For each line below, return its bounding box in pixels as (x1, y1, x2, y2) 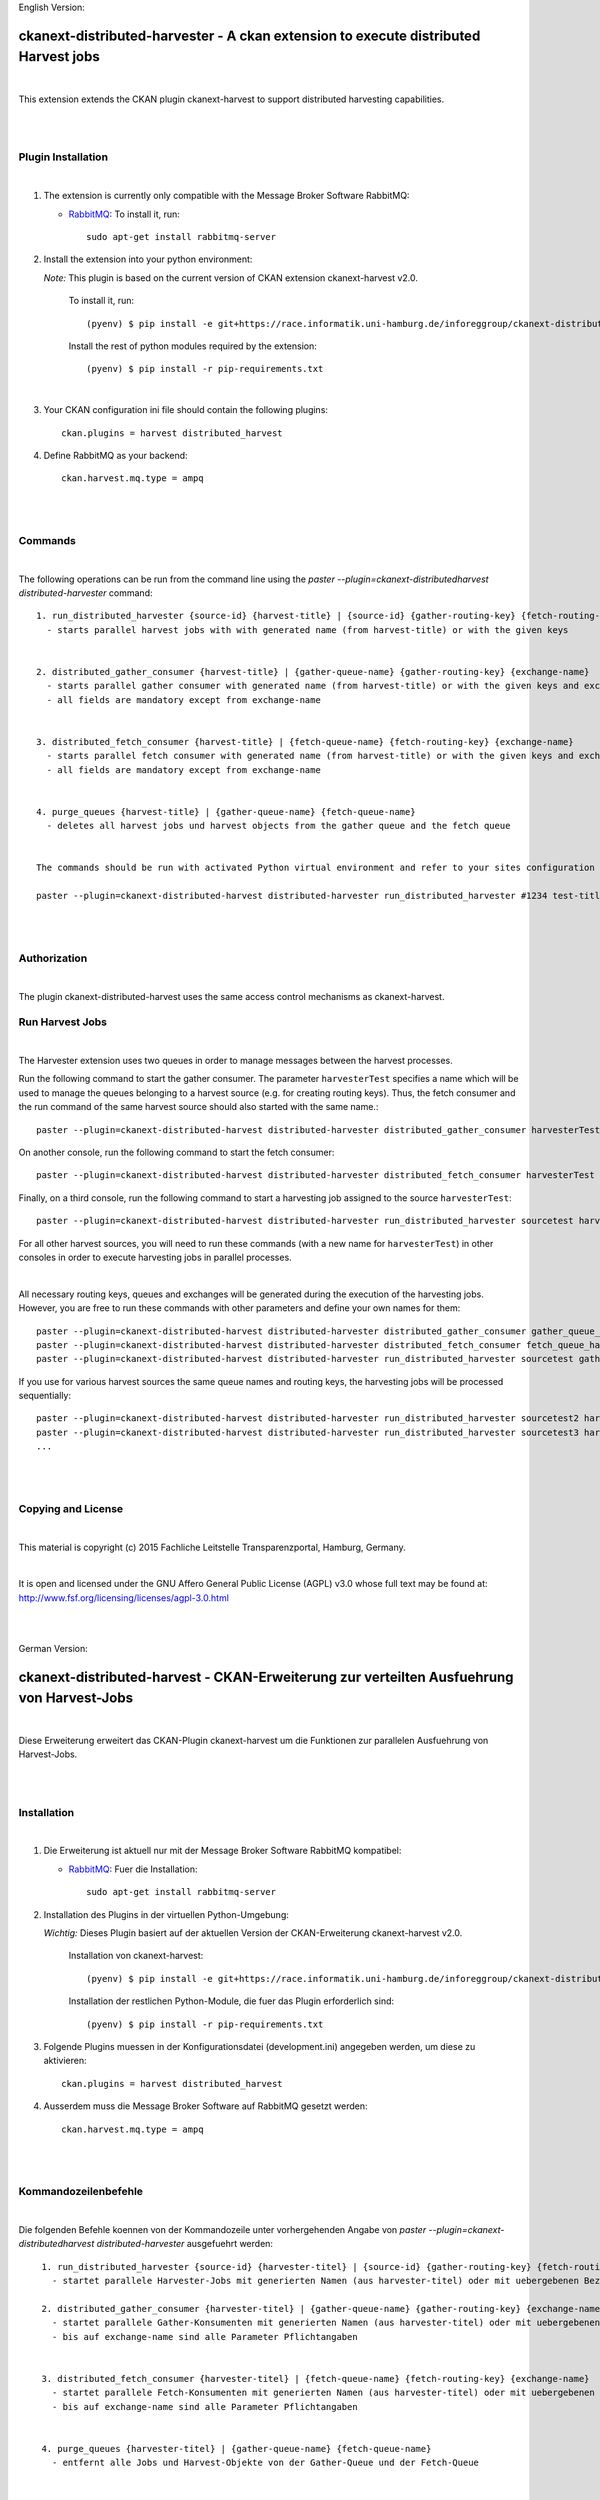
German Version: (18, 1642, 89, 1654)
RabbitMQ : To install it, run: (68, 208, 180, 220)
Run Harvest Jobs (18, 1015, 107, 1029)
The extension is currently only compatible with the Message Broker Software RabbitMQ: (43, 190, 410, 202)
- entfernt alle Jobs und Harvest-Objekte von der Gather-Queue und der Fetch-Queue (51, 2457, 480, 2469)
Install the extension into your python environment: (43, 253, 253, 265)
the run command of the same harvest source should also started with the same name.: (18, 1101, 379, 1113)
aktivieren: (43, 2055, 87, 2067)
